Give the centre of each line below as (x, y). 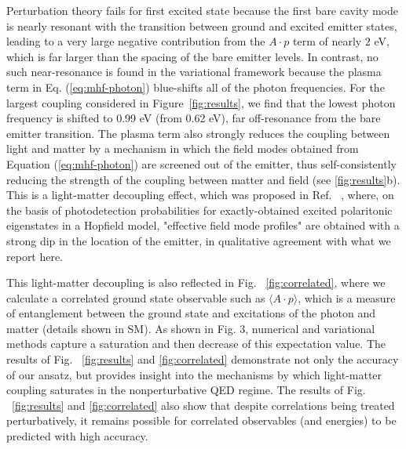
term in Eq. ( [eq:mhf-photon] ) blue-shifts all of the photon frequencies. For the (196, 87)
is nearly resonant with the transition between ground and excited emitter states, (202, 25)
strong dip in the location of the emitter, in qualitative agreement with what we (199, 240)
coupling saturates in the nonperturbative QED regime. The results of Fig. (186, 390)
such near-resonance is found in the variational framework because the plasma (194, 72)
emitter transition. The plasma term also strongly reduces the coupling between (198, 133)
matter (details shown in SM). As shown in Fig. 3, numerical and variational (191, 328)
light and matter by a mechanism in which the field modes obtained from (183, 148)
